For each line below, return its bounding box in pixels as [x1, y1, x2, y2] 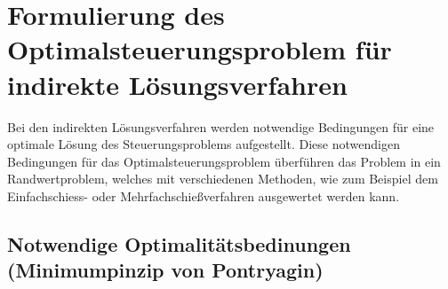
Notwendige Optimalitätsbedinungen [7, 230, 351, 257]
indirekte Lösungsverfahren [7, 66, 348, 102]
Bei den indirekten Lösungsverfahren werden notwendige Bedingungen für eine [7, 117, 435, 136]
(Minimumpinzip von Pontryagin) [7, 256, 324, 284]
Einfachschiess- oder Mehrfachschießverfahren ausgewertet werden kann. [7, 186, 400, 205]
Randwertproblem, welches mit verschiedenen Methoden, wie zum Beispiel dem [7, 169, 438, 188]
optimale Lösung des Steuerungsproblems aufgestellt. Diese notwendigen [7, 135, 400, 153]
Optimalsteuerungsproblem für [7, 31, 392, 67]
